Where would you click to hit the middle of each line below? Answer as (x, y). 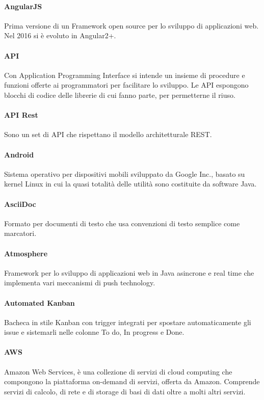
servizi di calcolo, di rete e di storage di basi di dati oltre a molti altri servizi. (125, 391)
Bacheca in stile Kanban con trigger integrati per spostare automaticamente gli (128, 322)
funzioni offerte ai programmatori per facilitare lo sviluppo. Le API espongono (126, 85)
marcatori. (20, 233)
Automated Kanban (39, 302)
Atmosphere (26, 253)
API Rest (21, 115)
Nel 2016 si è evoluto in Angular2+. (60, 35)
